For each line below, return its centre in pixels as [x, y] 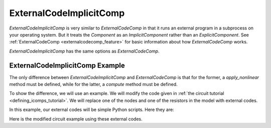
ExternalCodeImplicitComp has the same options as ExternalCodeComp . [85, 51]
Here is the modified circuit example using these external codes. [76, 119]
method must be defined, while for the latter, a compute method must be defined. [93, 84]
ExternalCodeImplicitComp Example [67, 65]
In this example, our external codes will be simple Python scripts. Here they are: [92, 109]
